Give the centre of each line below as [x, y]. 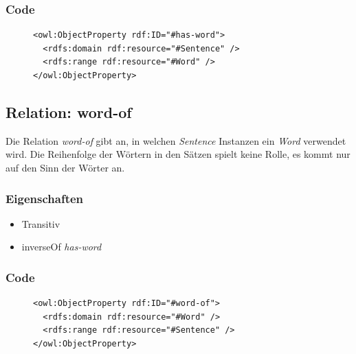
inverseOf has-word [62, 247]
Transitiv [41, 223]
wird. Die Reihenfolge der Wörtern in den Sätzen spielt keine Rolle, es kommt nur [178, 154]
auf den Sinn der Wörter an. [65, 167]
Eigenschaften [45, 198]
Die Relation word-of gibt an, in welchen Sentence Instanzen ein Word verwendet [176, 140]
